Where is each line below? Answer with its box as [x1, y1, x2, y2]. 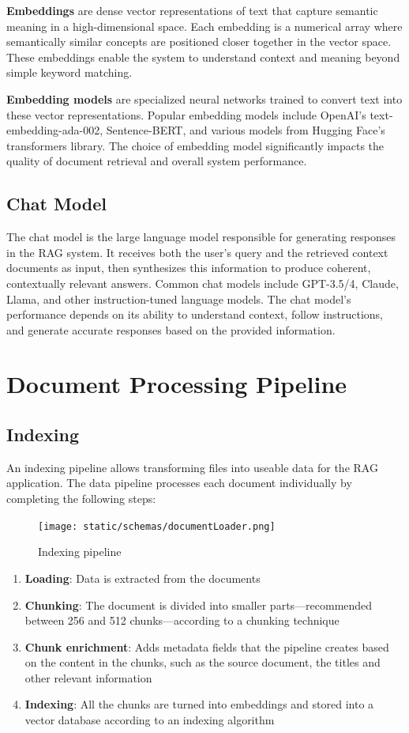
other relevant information [24, 669, 152, 686]
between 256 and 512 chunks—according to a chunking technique [24, 612, 340, 629]
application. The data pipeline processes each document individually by [6, 474, 352, 491]
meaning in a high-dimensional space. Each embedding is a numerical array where [6, 17, 403, 34]
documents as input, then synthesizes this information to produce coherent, [6, 259, 371, 276]
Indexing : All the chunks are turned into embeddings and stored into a [24, 696, 374, 712]
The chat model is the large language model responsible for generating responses [6, 229, 396, 245]
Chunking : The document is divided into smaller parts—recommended [24, 596, 373, 613]
